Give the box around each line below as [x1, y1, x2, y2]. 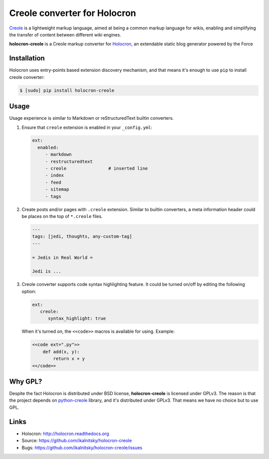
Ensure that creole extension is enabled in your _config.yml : [21, 124, 152, 130]
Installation [9, 54, 45, 62]
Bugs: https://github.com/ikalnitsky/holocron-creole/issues [21, 445, 142, 451]
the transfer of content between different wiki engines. [9, 31, 122, 37]
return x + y [53, 356, 85, 362]
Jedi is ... [32, 268, 62, 274]
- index [45, 173, 64, 178]
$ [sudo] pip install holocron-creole [19, 87, 115, 93]
